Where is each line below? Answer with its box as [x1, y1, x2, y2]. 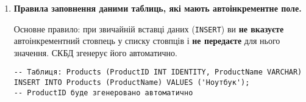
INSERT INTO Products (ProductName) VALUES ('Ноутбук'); [13, 78, 250, 87]
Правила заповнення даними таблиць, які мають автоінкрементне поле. [13, 2, 302, 14]
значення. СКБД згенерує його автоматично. [13, 46, 177, 59]
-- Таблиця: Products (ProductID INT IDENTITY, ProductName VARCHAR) [13, 68, 302, 77]
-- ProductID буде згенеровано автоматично [13, 88, 193, 97]
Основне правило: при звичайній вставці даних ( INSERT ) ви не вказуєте [13, 22, 284, 35]
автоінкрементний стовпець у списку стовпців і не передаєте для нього [13, 34, 280, 47]
